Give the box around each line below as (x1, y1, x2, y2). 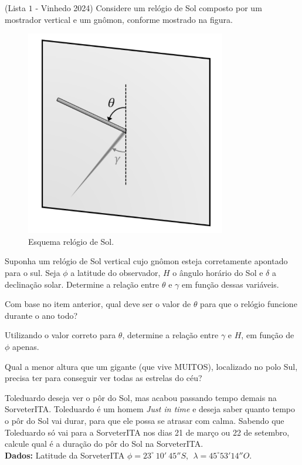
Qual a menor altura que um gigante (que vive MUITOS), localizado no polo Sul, (5, 360, 298, 372)
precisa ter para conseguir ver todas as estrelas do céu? (5, 372, 202, 384)
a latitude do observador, (70, 266, 161, 278)
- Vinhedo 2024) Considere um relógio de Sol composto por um (35, 2, 262, 14)
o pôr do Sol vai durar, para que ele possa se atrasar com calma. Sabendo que (5, 414, 284, 426)
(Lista (5, 2, 26, 14)
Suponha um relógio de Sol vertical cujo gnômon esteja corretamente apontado (5, 255, 288, 267)
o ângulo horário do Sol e (172, 266, 263, 278)
